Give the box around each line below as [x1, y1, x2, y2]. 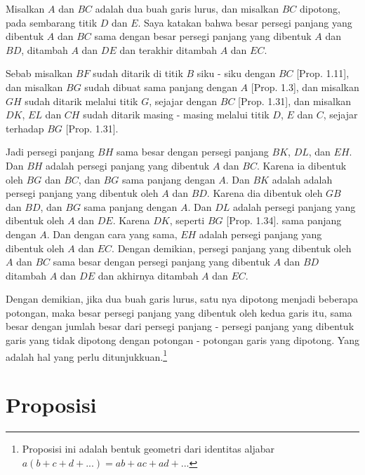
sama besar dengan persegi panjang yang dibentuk [53, 254, 270, 269]
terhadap [6, 121, 44, 135]
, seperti [169, 213, 205, 228]
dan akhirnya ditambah [98, 268, 199, 282]
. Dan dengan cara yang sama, [46, 226, 178, 241]
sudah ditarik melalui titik [25, 93, 138, 108]
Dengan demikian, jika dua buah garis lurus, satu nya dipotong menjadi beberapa [6, 291, 358, 306]
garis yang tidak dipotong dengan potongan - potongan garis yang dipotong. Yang [6, 333, 359, 347]
